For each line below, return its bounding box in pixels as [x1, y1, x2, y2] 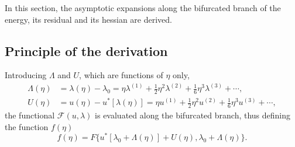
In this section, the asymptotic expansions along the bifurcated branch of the [5, 2, 281, 13]
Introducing [5, 69, 47, 81]
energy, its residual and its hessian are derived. [5, 13, 172, 25]
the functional [5, 109, 55, 121]
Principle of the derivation [5, 41, 168, 60]
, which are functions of [79, 69, 163, 81]
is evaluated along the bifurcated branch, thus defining [95, 109, 291, 121]
